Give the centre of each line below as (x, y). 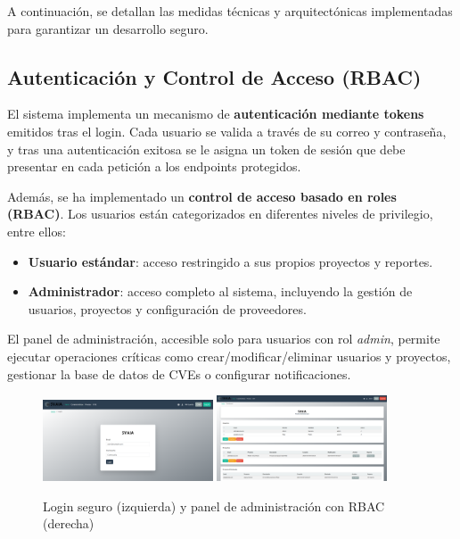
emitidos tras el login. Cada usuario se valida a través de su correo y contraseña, (227, 131)
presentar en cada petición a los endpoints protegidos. (154, 166)
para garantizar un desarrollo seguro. (108, 28)
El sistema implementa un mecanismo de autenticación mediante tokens (216, 114)
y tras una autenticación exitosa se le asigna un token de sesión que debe (206, 149)
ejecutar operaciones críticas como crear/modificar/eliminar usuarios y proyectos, (229, 356)
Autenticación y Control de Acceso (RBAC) (214, 76)
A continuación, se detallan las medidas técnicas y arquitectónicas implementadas (230, 11)
